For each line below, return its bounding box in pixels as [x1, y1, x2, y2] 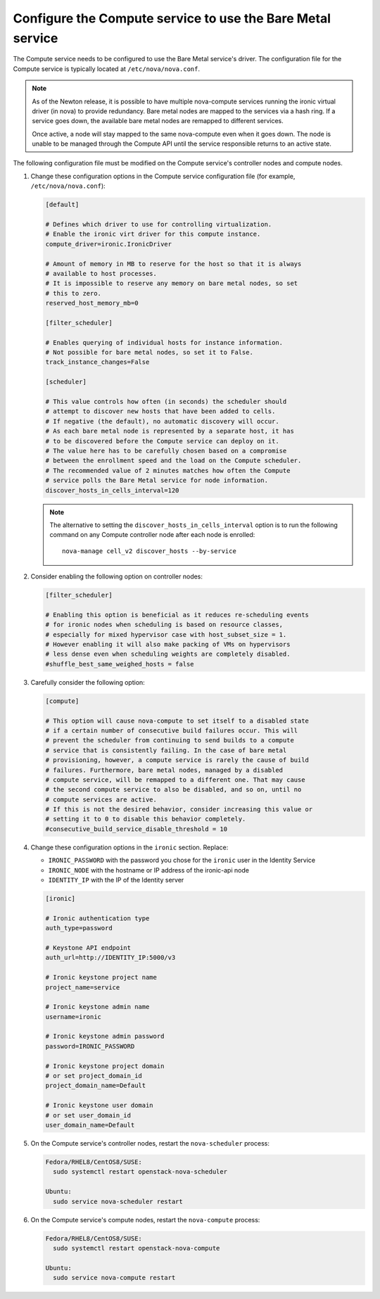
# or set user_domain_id [45, 1111, 132, 1119]
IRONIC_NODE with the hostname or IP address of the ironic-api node [48, 866, 250, 874]
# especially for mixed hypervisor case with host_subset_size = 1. [45, 631, 287, 638]
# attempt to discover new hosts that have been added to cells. [45, 407, 276, 415]
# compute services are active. [45, 795, 158, 804]
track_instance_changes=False [45, 358, 150, 366]
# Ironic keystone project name [45, 973, 158, 982]
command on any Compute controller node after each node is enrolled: [49, 531, 255, 539]
